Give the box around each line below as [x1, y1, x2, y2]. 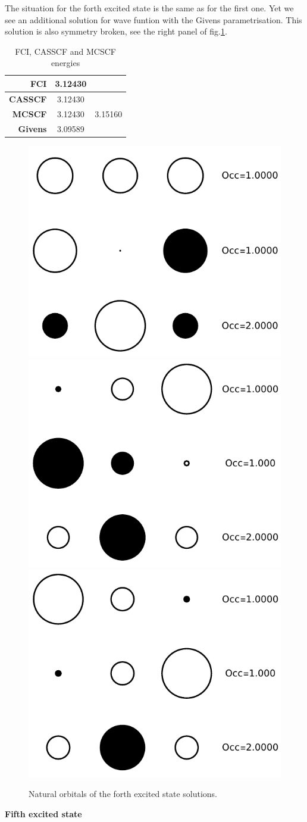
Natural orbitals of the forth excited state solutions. [29, 787, 218, 800]
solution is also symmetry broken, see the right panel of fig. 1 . [5, 25, 227, 37]
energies [51, 57, 80, 69]
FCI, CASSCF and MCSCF [15, 45, 116, 57]
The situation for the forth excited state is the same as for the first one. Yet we [5, 2, 294, 14]
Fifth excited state [5, 808, 82, 820]
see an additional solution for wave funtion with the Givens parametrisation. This [5, 13, 302, 26]
